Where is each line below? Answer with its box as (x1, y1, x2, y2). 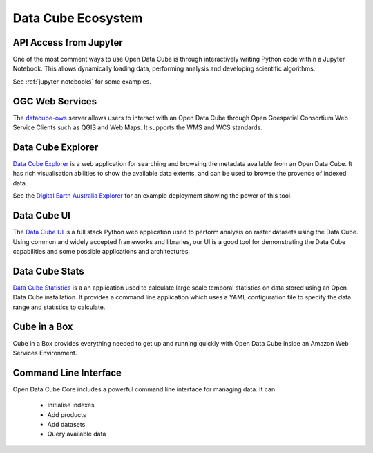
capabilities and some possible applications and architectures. (12, 247, 190, 255)
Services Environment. (12, 349, 77, 357)
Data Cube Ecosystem (12, 10, 143, 26)
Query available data (47, 429, 106, 438)
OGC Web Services (12, 95, 97, 107)
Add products (47, 410, 86, 418)
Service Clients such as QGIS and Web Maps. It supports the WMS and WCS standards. (12, 123, 262, 131)
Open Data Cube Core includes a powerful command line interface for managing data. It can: (12, 385, 278, 394)
